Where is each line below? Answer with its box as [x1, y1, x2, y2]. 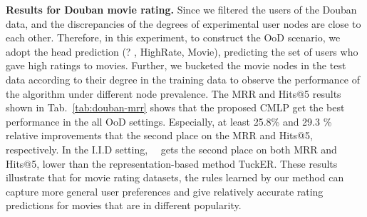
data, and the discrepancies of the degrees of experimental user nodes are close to [6, 16, 361, 31]
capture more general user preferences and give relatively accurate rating [6, 183, 324, 198]
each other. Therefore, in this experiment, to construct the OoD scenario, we [6, 30, 341, 45]
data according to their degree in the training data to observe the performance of [6, 71, 360, 86]
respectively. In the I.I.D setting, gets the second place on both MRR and [6, 141, 337, 156]
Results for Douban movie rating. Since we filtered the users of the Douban [6, 2, 357, 16]
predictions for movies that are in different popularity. [6, 198, 242, 213]
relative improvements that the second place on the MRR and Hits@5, [6, 128, 313, 143]
